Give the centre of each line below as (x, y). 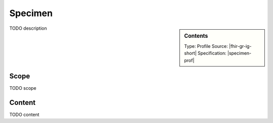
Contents (196, 36)
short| (190, 53)
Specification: (212, 53)
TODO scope (23, 88)
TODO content (25, 114)
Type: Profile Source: (206, 46)
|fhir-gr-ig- (240, 46)
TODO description (28, 28)
